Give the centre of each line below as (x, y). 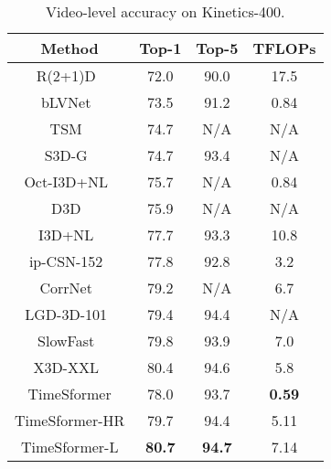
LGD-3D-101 (66, 314)
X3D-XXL (66, 367)
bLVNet (66, 102)
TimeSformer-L (69, 447)
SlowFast (66, 341)
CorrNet (66, 288)
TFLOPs (284, 48)
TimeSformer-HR (70, 420)
